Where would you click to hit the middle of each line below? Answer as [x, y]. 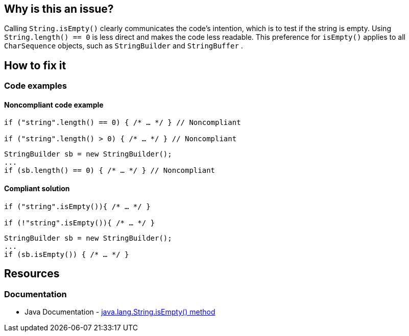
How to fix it [35, 65]
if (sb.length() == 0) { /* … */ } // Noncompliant [110, 171]
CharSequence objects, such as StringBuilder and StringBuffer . [124, 46]
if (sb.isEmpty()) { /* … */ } [67, 254]
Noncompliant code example [54, 105]
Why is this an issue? [59, 9]
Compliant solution [37, 189]
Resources [32, 274]
